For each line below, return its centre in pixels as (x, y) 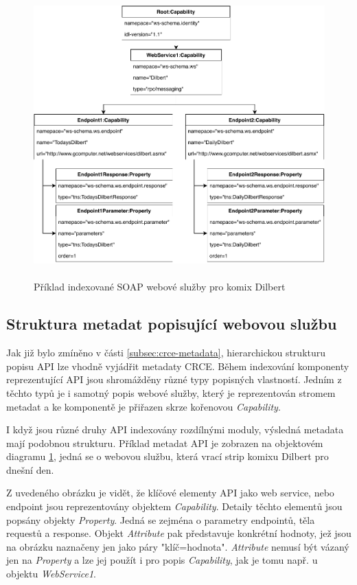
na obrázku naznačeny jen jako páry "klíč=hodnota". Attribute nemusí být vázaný (178, 546)
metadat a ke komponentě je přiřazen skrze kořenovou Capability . (143, 406)
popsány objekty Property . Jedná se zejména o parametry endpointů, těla (161, 519)
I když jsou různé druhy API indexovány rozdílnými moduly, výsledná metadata (175, 429)
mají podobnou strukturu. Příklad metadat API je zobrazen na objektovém (165, 443)
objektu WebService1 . (51, 574)
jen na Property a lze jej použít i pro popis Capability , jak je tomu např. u (162, 560)
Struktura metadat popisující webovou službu (172, 324)
